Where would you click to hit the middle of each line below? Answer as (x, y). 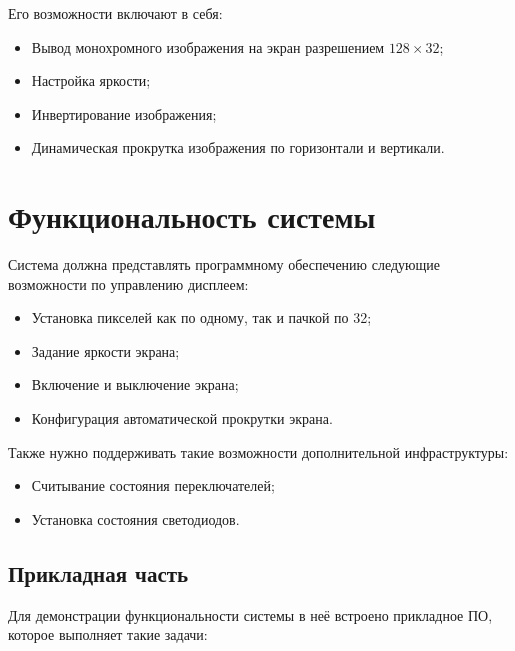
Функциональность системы (192, 216)
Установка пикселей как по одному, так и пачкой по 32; (201, 317)
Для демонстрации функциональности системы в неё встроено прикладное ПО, (250, 614)
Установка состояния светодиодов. (135, 518)
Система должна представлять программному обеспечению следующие (224, 264)
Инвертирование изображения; (124, 113)
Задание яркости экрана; (105, 350)
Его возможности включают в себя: (115, 13)
